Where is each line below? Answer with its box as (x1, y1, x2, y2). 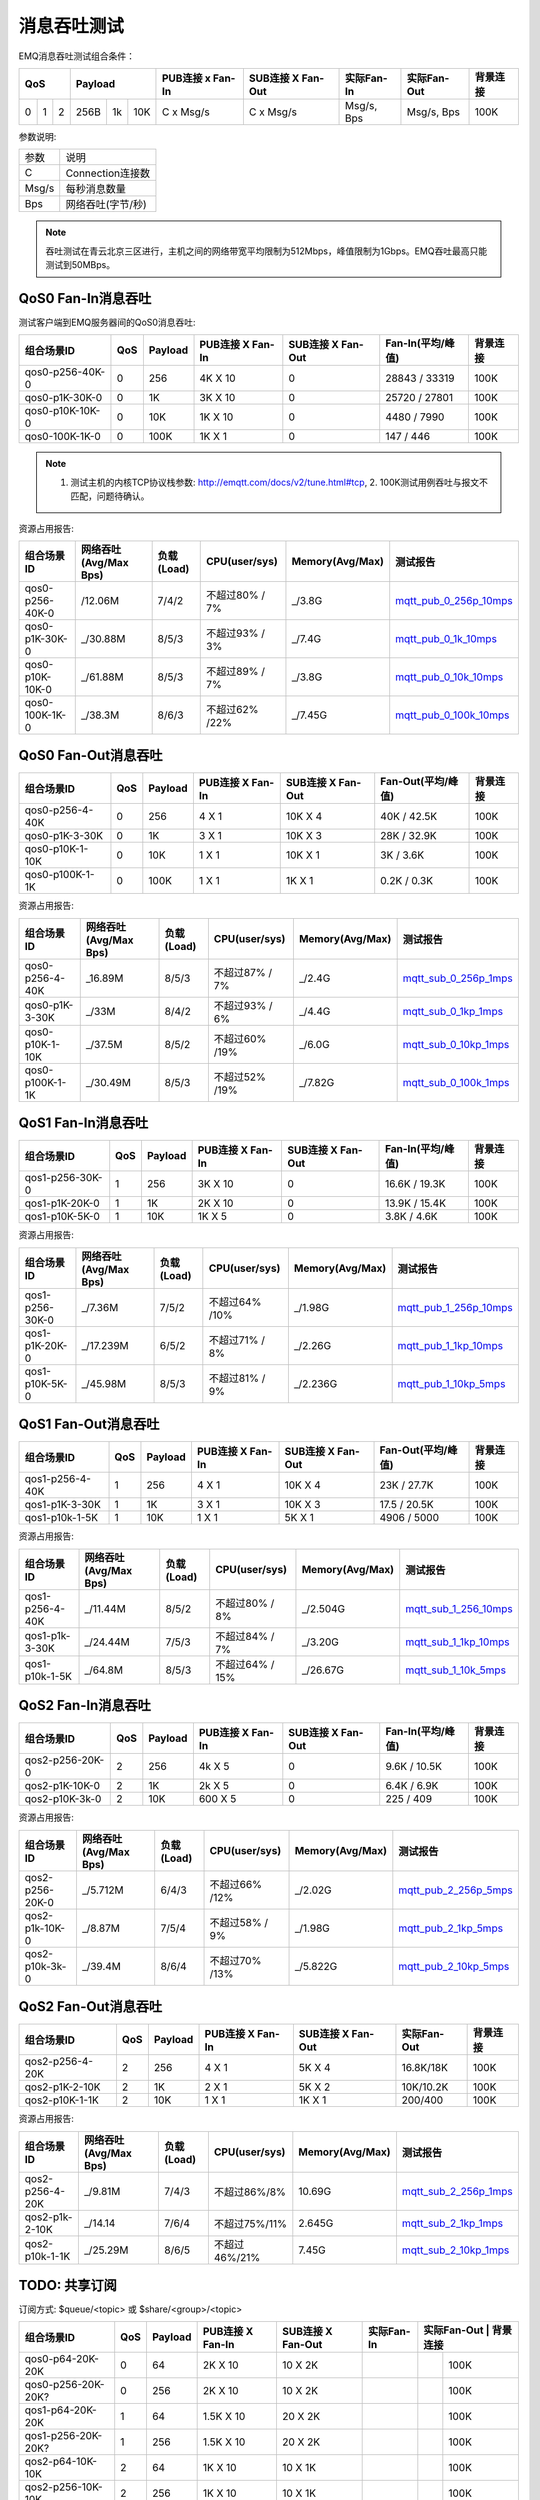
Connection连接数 (65, 166, 150, 180)
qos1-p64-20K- (24, 2403, 97, 2417)
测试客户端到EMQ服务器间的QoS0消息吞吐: (18, 316, 196, 329)
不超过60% (213, 1031, 267, 1045)
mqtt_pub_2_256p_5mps (398, 1883, 514, 1897)
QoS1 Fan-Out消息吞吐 (18, 1416, 160, 1433)
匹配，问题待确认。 (70, 490, 150, 502)
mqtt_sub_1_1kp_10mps (405, 1635, 510, 1649)
